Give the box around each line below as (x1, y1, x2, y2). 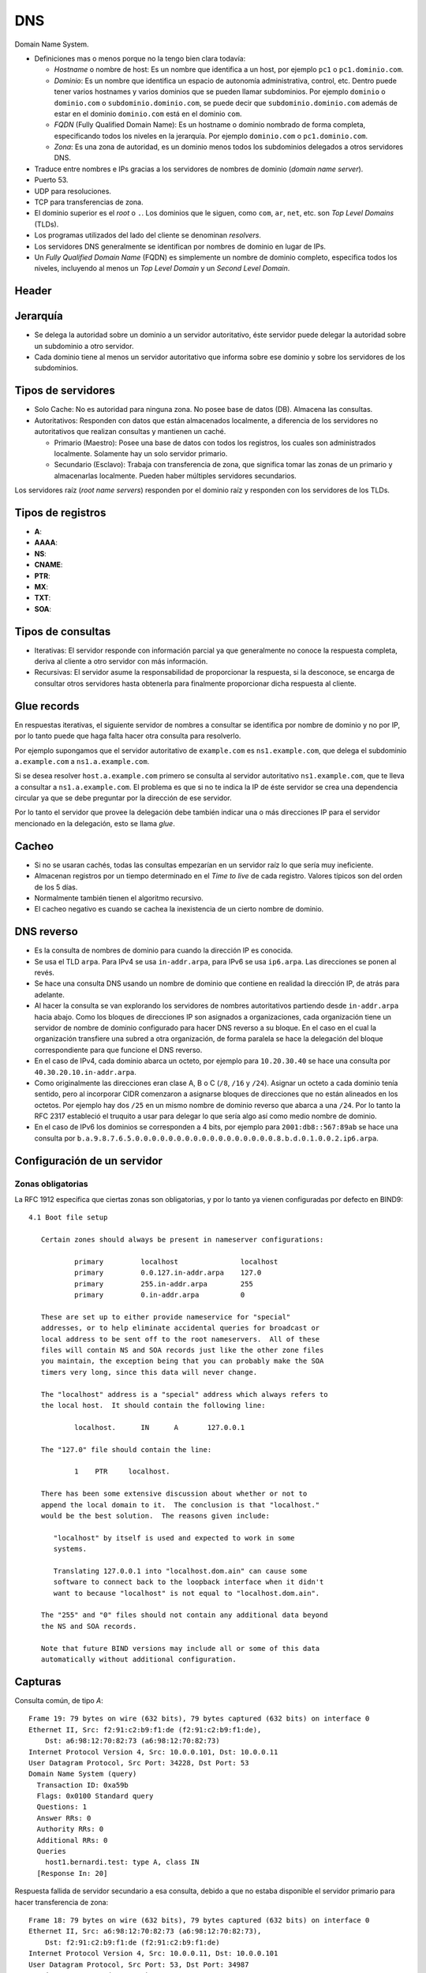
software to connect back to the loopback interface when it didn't (53, 1578, 324, 1586)
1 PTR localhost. (73, 1467, 170, 1476)
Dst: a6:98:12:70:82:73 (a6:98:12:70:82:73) (44, 1736, 220, 1746)
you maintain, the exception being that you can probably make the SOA (40, 1357, 324, 1365)
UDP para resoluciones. (34, 186, 112, 196)
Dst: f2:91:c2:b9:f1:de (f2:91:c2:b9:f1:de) (44, 1937, 220, 1947)
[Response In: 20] (36, 1869, 108, 1878)
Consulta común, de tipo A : (14, 1695, 104, 1705)
